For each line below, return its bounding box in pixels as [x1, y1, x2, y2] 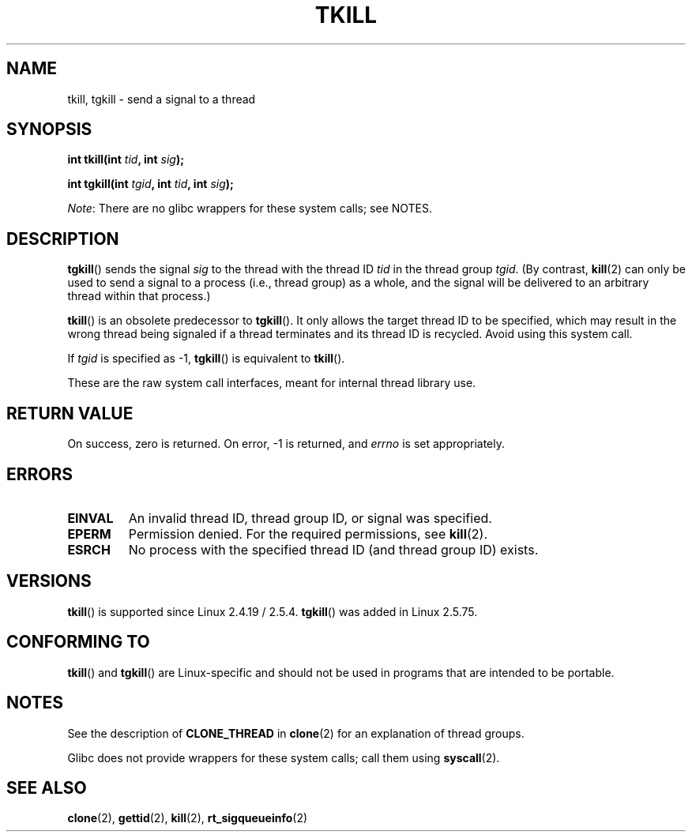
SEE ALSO [6, 777, 87, 798]
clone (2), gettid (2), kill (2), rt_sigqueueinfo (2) [67, 811, 308, 825]
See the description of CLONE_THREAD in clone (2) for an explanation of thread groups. [67, 726, 525, 740]
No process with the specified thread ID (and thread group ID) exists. [128, 541, 539, 558]
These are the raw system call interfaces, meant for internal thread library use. [67, 376, 476, 390]
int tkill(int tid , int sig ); [67, 152, 185, 167]
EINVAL [67, 509, 114, 526]
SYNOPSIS [6, 119, 92, 140]
